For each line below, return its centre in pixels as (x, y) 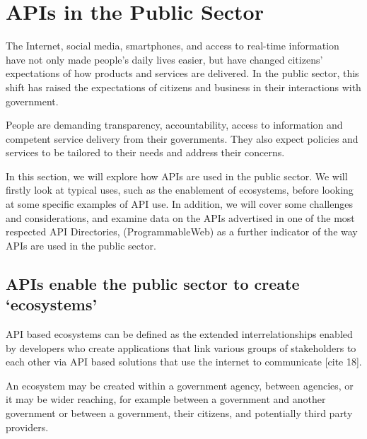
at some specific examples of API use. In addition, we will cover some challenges (179, 204)
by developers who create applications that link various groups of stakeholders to (181, 347)
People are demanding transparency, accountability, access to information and (174, 125)
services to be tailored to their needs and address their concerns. (145, 152)
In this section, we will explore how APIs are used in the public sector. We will (177, 176)
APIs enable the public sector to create (153, 283)
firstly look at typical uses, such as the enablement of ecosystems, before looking (180, 190)
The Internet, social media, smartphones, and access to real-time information (173, 46)
